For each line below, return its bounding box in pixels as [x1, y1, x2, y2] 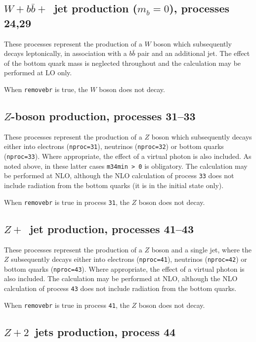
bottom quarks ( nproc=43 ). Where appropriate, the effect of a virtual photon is [4, 263, 245, 274]
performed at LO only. [4, 67, 72, 78]
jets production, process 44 [35, 324, 176, 339]
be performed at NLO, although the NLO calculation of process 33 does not [4, 170, 234, 181]
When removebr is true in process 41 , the [4, 299, 129, 310]
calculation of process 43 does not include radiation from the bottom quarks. [4, 283, 237, 293]
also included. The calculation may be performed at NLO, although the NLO [4, 273, 238, 284]
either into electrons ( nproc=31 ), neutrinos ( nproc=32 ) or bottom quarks [4, 141, 224, 151]
